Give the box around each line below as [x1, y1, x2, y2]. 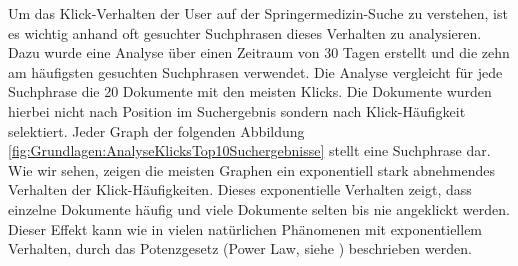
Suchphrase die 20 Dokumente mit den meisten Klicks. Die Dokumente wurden [8, 81, 492, 102]
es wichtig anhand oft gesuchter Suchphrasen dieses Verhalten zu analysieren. [8, 22, 482, 43]
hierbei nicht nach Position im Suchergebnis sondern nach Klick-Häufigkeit [8, 100, 466, 121]
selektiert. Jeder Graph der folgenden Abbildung [8, 120, 305, 141]
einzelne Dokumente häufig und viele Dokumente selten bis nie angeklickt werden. [8, 198, 510, 219]
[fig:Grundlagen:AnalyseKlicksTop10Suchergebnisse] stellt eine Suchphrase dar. [8, 140, 491, 161]
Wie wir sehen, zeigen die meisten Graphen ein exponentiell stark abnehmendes [8, 159, 496, 180]
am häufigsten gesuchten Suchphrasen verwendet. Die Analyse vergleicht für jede [8, 61, 503, 82]
